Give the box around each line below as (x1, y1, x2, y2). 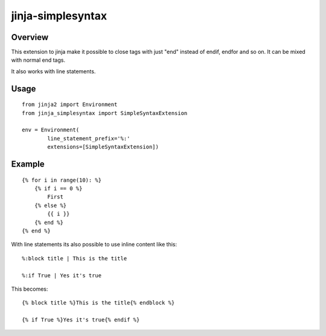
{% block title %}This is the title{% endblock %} (22, 300, 175, 306)
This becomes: (11, 285, 48, 292)
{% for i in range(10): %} (22, 176, 102, 183)
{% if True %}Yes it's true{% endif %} (22, 317, 140, 323)
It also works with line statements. (11, 67, 96, 75)
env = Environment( (22, 127, 80, 133)
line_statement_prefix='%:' (47, 135, 130, 142)
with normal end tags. (11, 56, 66, 64)
